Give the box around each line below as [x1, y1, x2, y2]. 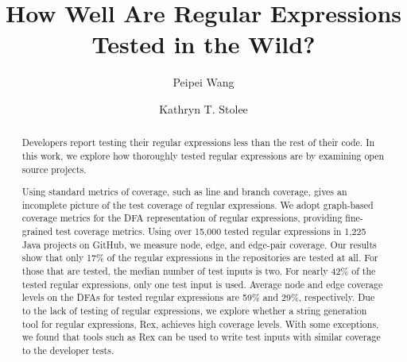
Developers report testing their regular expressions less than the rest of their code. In [21, 136, 375, 149]
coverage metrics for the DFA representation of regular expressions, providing [21, 211, 343, 225]
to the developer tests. [21, 344, 114, 357]
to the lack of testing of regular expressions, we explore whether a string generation [21, 304, 367, 318]
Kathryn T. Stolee [159, 100, 248, 117]
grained [21, 225, 53, 238]
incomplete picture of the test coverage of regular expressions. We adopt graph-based [21, 198, 374, 211]
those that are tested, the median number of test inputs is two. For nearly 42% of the [21, 264, 376, 278]
